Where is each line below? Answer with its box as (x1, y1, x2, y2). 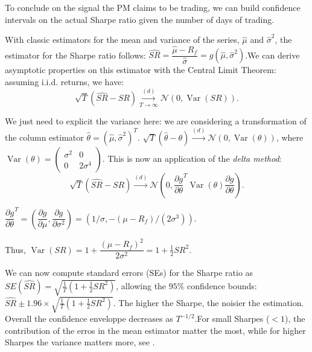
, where (276, 130, 304, 143)
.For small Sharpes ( (194, 312, 270, 325)
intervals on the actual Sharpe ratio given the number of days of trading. (5, 13, 275, 25)
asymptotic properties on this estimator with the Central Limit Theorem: (5, 63, 276, 76)
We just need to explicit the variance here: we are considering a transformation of (5, 115, 307, 127)
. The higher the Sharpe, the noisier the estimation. (113, 296, 304, 309)
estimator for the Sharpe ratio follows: (5, 48, 146, 61)
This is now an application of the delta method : (107, 152, 282, 164)
